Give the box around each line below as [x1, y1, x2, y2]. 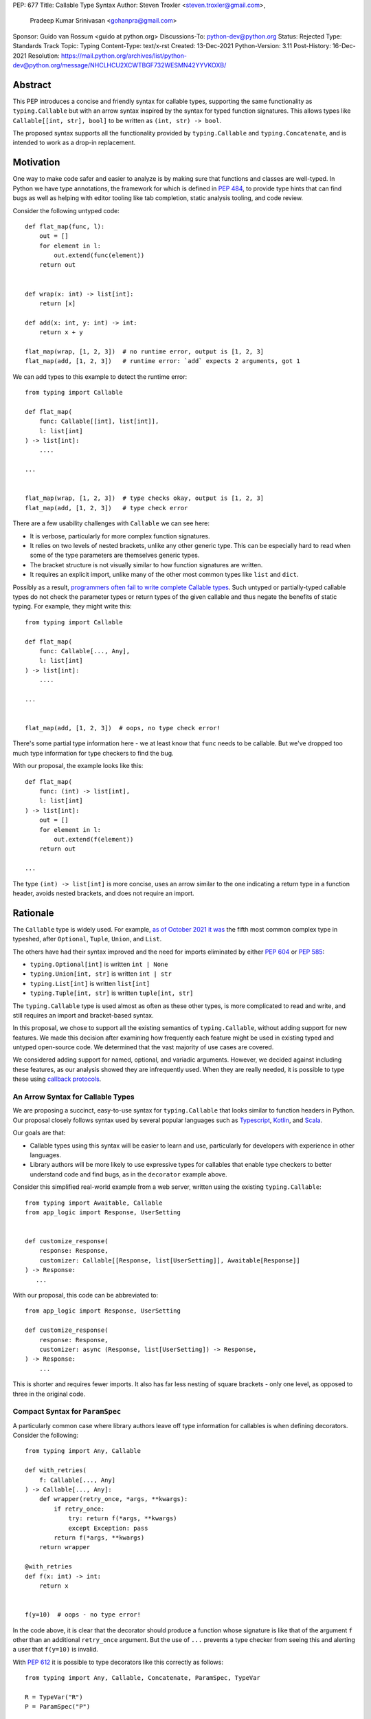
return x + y [38, 329, 83, 336]
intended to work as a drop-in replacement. [12, 138, 136, 147]
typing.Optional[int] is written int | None [30, 960, 168, 968]
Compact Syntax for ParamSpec [12, 1407, 122, 1416]
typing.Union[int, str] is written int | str [30, 970, 172, 978]
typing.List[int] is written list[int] [30, 979, 150, 987]
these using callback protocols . [12, 1075, 102, 1083]
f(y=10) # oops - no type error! [25, 1611, 141, 1619]
